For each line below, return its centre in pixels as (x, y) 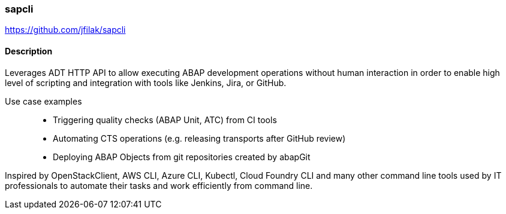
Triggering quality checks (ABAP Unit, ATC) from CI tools (165, 120)
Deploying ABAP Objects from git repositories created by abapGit (182, 157)
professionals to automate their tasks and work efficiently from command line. (159, 185)
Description (29, 51)
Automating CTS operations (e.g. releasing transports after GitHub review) (199, 138)
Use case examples (43, 101)
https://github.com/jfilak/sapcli (65, 30)
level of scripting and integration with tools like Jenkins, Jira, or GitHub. (146, 82)
